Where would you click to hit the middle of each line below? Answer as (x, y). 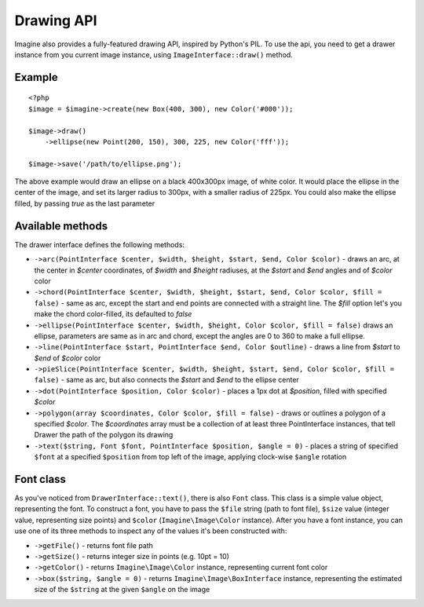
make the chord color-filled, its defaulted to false (113, 314)
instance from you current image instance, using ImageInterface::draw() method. (154, 54)
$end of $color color (68, 358)
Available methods (61, 226)
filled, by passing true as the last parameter (85, 203)
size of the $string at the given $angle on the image (122, 590)
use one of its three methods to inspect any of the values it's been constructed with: (151, 531)
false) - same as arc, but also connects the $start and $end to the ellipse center (167, 380)
